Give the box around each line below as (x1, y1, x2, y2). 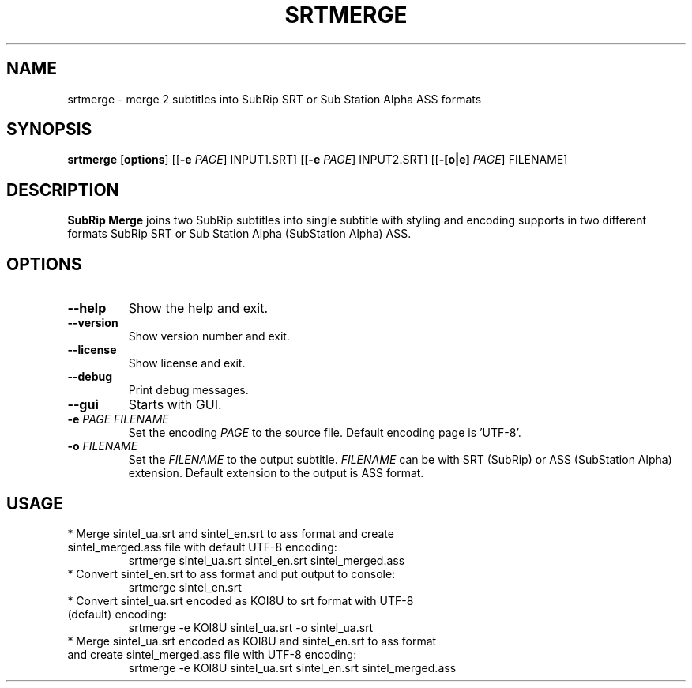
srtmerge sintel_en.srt (128, 580, 242, 594)
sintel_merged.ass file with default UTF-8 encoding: (67, 539, 337, 554)
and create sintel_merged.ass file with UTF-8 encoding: (67, 647, 357, 661)
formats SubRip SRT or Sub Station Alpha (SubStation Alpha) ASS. (67, 227, 412, 241)
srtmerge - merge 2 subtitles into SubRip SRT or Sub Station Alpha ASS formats (67, 92, 482, 106)
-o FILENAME (67, 439, 138, 453)
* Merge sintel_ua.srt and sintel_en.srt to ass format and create (67, 526, 394, 540)
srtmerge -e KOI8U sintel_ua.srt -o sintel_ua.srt (128, 620, 374, 634)
